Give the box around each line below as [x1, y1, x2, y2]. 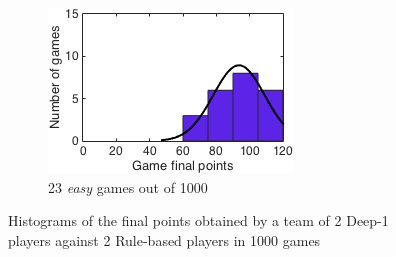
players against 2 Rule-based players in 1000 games [8, 229, 321, 250]
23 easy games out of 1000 [48, 176, 208, 197]
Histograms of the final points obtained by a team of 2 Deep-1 [8, 210, 389, 231]
